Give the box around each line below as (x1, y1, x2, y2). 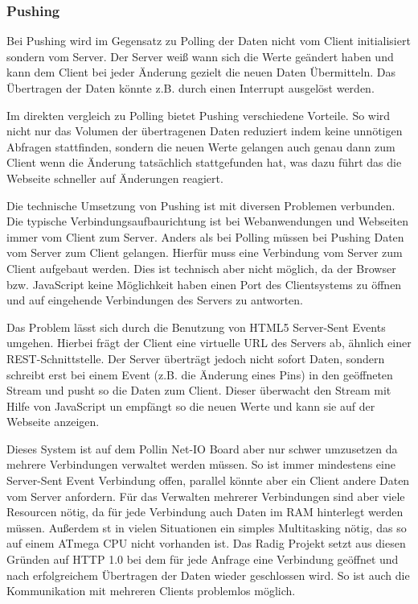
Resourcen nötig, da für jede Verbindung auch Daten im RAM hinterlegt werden (6, 503, 404, 520)
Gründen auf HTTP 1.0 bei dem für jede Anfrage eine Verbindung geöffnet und (6, 551, 399, 568)
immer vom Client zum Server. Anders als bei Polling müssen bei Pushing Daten (6, 228, 404, 245)
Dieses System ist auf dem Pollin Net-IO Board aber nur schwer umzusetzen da (6, 440, 398, 457)
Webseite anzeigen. (6, 413, 100, 430)
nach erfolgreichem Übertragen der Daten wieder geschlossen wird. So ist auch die (6, 566, 410, 583)
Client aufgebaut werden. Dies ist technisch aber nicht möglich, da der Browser (6, 259, 396, 276)
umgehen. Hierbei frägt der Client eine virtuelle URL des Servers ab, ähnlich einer (6, 334, 412, 351)
